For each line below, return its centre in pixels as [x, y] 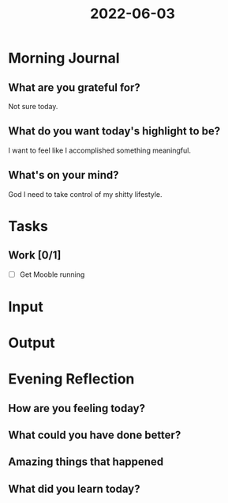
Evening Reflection [71, 379]
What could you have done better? [95, 435]
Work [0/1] [35, 255]
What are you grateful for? [74, 87]
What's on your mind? [64, 175]
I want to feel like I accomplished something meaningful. [100, 150]
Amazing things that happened [86, 462]
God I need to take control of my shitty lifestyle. [86, 194]
